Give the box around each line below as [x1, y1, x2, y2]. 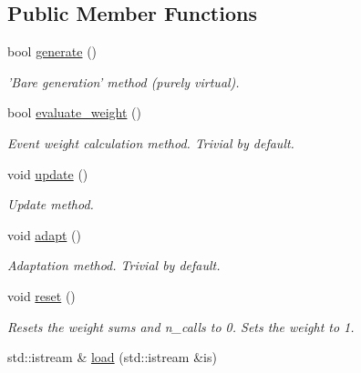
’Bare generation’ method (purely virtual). [7, 72, 240, 91]
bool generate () [7, 42, 98, 61]
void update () [7, 164, 88, 183]
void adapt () [7, 225, 81, 244]
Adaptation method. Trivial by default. [7, 256, 221, 275]
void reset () [7, 286, 76, 305]
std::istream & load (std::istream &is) [7, 348, 217, 367]
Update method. [7, 195, 94, 214]
